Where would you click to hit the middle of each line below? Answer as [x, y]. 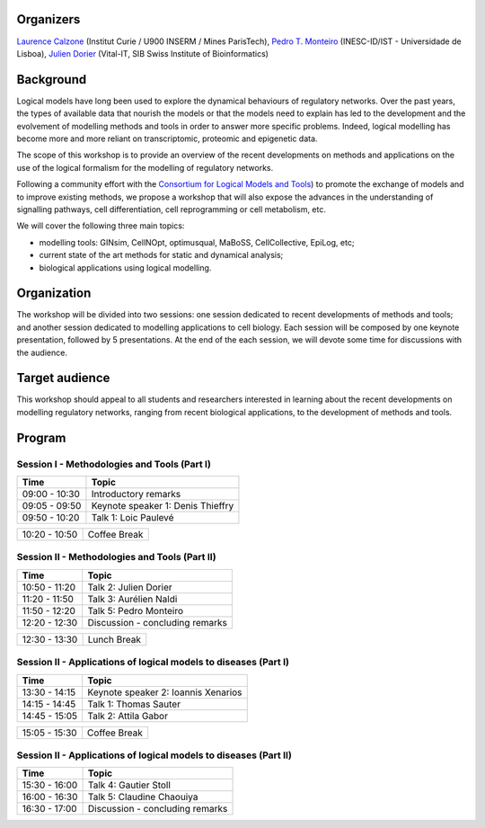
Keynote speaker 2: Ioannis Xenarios [165, 692]
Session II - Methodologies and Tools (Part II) [116, 557]
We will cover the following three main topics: [101, 226]
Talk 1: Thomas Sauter [134, 704]
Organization [54, 294]
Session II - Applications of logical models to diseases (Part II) [154, 755]
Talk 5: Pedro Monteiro [136, 610]
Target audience [63, 378]
